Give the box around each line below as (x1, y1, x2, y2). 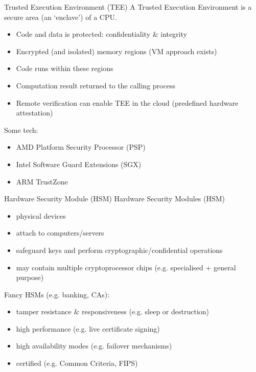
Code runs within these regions (16, 63, 113, 74)
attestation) (16, 107, 53, 118)
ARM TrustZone (16, 176, 68, 187)
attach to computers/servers (16, 227, 104, 238)
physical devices (16, 210, 66, 221)
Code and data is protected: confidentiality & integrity (16, 29, 188, 39)
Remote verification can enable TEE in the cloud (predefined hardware (16, 97, 239, 108)
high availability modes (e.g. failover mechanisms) (16, 340, 172, 351)
